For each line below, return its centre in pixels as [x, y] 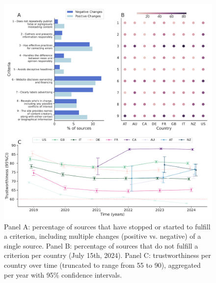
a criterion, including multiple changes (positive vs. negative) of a [103, 236]
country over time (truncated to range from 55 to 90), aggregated [102, 265]
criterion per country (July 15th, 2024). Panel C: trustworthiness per [108, 255]
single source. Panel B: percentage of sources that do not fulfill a [101, 245]
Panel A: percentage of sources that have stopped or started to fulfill [107, 226]
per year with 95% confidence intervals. [63, 274]
